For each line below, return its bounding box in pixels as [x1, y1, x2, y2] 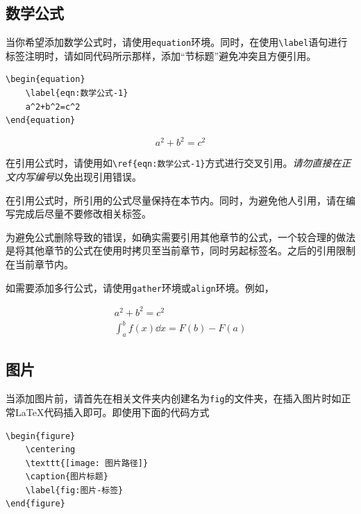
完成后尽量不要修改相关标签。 [15, 206, 151, 221]
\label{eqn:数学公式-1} [25, 88, 128, 99]
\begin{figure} [6, 431, 76, 441]
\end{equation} [6, 115, 76, 126]
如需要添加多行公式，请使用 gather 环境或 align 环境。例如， [6, 280, 274, 295]
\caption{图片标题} [25, 472, 108, 482]
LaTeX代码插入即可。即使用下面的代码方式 [15, 404, 210, 419]
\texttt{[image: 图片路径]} [25, 458, 149, 468]
